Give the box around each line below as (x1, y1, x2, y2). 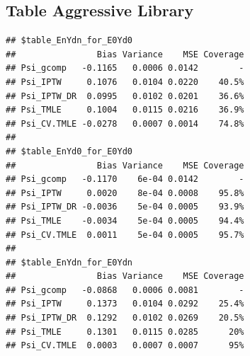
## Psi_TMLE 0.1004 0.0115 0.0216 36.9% (6, 105, 244, 115)
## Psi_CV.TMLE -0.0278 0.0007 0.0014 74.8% (6, 118, 244, 129)
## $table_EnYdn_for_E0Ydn (6, 257, 132, 268)
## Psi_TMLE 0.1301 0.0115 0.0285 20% (6, 326, 244, 337)
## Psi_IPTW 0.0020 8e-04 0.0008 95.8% (6, 188, 244, 198)
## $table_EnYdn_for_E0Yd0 (6, 35, 132, 46)
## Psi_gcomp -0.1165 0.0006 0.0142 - (6, 63, 244, 74)
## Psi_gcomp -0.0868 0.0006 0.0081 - (6, 285, 244, 295)
